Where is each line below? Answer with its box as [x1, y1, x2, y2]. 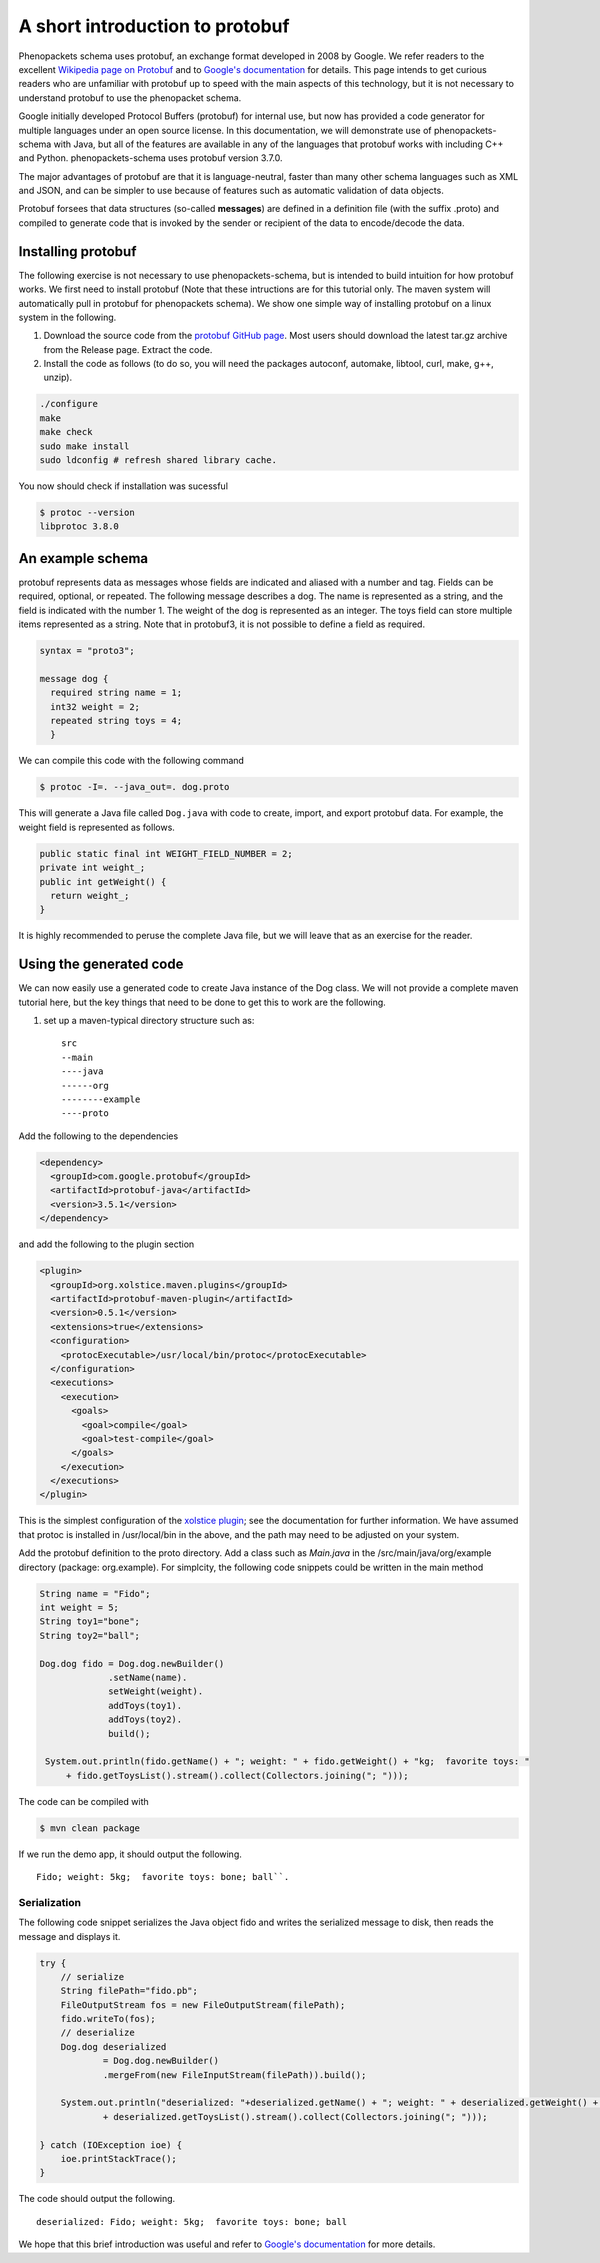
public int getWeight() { [39, 876, 167, 887]
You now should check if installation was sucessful [18, 480, 229, 492]
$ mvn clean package [39, 1822, 140, 1834]
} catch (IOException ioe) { [39, 2139, 183, 2150]
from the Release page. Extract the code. [43, 343, 213, 355]
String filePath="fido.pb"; [60, 1985, 199, 1997]
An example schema [18, 550, 149, 567]
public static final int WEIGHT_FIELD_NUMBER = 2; [39, 848, 294, 859]
